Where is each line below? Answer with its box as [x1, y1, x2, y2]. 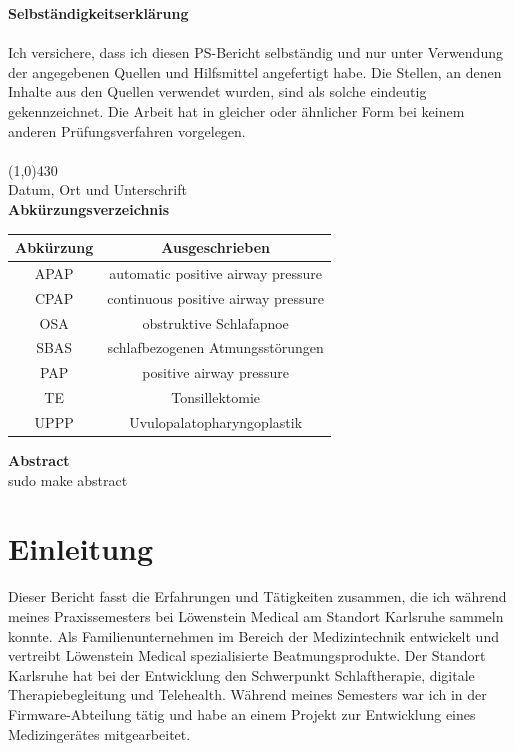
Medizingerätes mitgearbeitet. [8, 723, 191, 744]
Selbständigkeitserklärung [8, 3, 189, 23]
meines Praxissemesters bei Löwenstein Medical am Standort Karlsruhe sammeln [8, 605, 504, 626]
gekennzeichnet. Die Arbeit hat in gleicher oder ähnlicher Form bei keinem [8, 100, 465, 121]
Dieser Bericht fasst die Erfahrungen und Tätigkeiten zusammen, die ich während [8, 586, 507, 607]
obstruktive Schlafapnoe [142, 312, 289, 333]
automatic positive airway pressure [109, 262, 322, 283]
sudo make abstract [8, 469, 128, 490]
